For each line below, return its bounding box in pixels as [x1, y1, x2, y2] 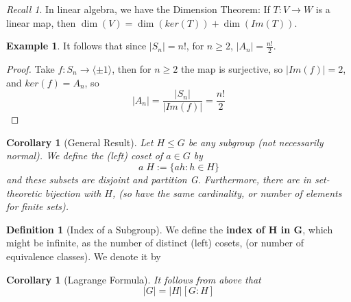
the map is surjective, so [180, 62, 283, 76]
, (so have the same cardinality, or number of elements [112, 185, 342, 200]
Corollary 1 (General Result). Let [6, 135, 154, 149]
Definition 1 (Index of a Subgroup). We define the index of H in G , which [6, 222, 333, 236]
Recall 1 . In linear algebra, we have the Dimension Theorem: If [6, 2, 270, 16]
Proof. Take [6, 62, 55, 76]
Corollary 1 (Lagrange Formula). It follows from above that [6, 272, 261, 286]
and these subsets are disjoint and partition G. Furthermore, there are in [6, 172, 311, 187]
